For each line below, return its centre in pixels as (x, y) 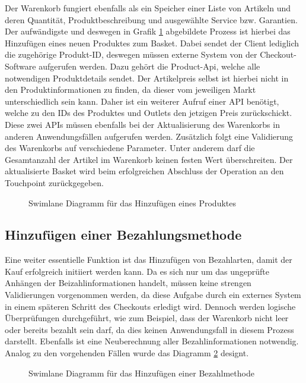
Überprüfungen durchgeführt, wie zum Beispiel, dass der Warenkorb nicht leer (147, 318)
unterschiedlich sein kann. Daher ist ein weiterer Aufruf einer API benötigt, (142, 101)
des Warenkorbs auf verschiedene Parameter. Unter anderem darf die (130, 148)
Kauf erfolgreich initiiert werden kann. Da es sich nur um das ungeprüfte (137, 271)
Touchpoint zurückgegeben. (54, 182)
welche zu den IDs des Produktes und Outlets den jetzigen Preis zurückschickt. (149, 113)
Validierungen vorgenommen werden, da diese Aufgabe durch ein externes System (153, 295)
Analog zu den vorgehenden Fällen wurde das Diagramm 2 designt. (127, 353)
